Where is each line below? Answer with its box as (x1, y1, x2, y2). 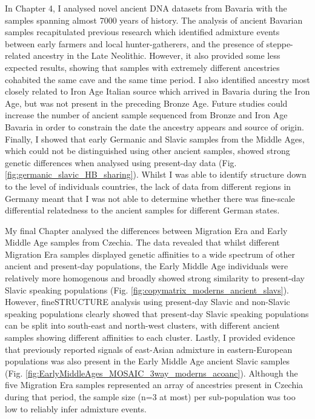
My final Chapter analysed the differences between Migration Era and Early (5, 224, 288, 236)
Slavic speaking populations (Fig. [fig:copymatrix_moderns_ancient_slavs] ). (5, 283, 289, 296)
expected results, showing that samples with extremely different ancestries (5, 61, 280, 73)
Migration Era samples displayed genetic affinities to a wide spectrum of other (5, 247, 296, 260)
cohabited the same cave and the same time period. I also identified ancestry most (5, 73, 310, 85)
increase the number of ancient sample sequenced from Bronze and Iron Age (5, 109, 288, 121)
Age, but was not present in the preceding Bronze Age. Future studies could (5, 96, 288, 109)
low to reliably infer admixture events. (5, 402, 147, 415)
